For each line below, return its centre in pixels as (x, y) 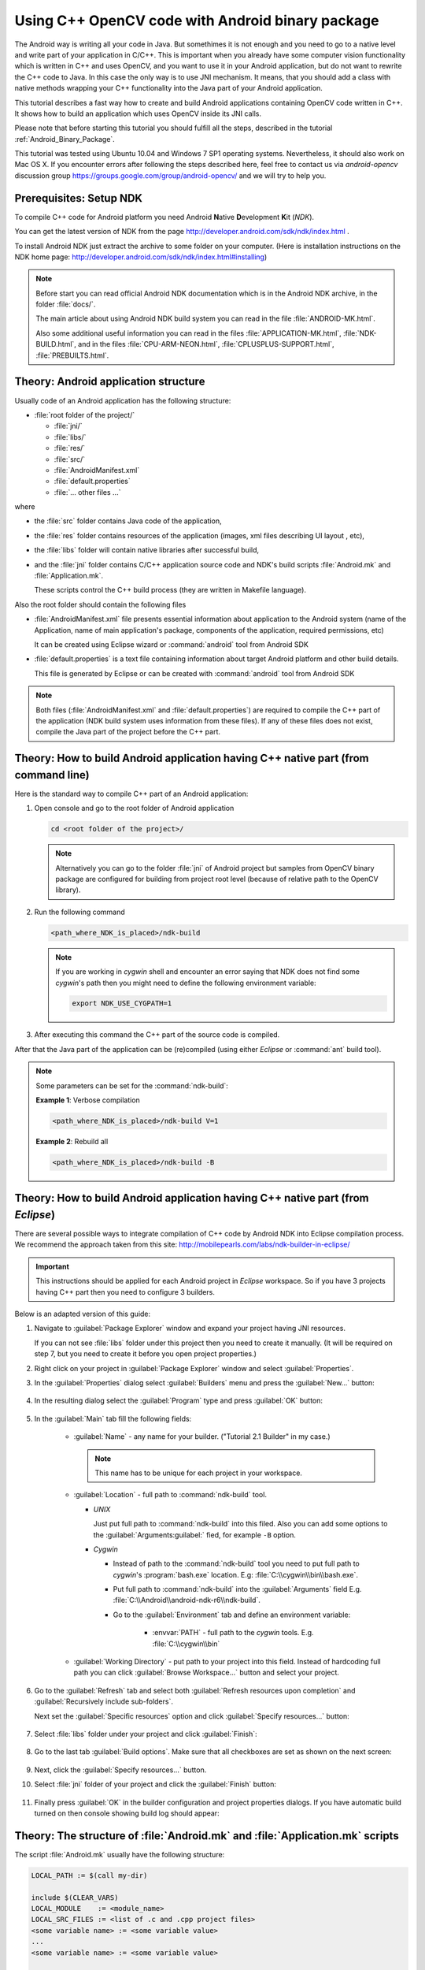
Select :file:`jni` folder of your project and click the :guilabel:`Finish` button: (155, 1784)
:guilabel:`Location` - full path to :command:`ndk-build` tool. (170, 1495)
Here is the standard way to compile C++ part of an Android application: (131, 794)
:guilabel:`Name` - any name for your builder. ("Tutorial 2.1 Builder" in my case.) (202, 1437)
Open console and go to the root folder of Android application (134, 808)
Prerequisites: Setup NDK (79, 198)
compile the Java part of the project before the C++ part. (128, 732)
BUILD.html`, (56, 344)
